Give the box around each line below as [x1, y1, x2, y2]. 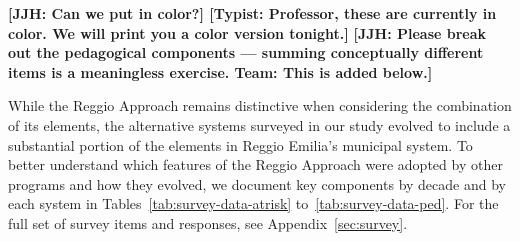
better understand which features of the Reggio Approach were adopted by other [8, 154, 503, 175]
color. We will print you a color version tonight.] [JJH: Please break [8, 22, 487, 43]
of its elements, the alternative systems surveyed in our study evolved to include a [8, 114, 511, 135]
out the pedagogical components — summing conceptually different [8, 42, 484, 63]
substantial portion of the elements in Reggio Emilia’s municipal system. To [8, 134, 473, 155]
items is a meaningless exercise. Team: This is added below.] [8, 61, 433, 82]
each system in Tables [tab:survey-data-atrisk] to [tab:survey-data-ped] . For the [8, 193, 499, 214]
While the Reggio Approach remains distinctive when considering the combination [8, 95, 512, 116]
